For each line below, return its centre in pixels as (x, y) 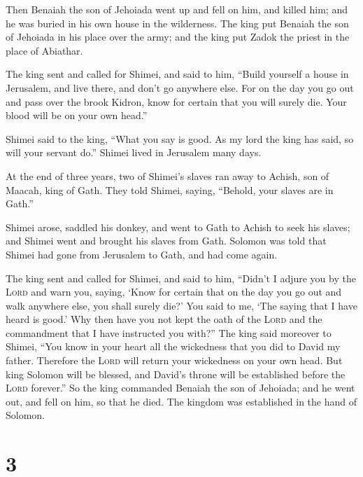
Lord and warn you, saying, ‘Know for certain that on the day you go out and (174, 292)
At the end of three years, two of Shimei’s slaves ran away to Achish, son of (168, 175)
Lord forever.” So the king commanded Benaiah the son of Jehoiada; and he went (180, 388)
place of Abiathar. (44, 50)
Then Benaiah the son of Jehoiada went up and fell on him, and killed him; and (177, 9)
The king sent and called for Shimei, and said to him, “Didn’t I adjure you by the (181, 278)
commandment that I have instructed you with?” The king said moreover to (169, 332)
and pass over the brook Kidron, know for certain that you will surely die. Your (176, 101)
